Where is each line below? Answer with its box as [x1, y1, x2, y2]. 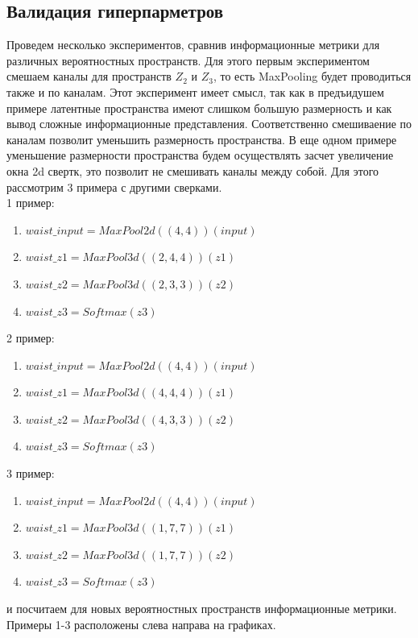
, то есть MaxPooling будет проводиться [213, 68, 412, 85]
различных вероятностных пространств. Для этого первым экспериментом [6, 52, 370, 68]
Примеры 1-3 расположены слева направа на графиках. [6, 615, 276, 632]
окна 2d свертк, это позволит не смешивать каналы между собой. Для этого [6, 162, 379, 179]
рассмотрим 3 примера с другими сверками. [6, 178, 222, 195]
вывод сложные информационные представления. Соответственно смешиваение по [6, 115, 412, 132]
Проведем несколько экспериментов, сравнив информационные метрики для [6, 36, 380, 53]
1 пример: [6, 194, 55, 211]
